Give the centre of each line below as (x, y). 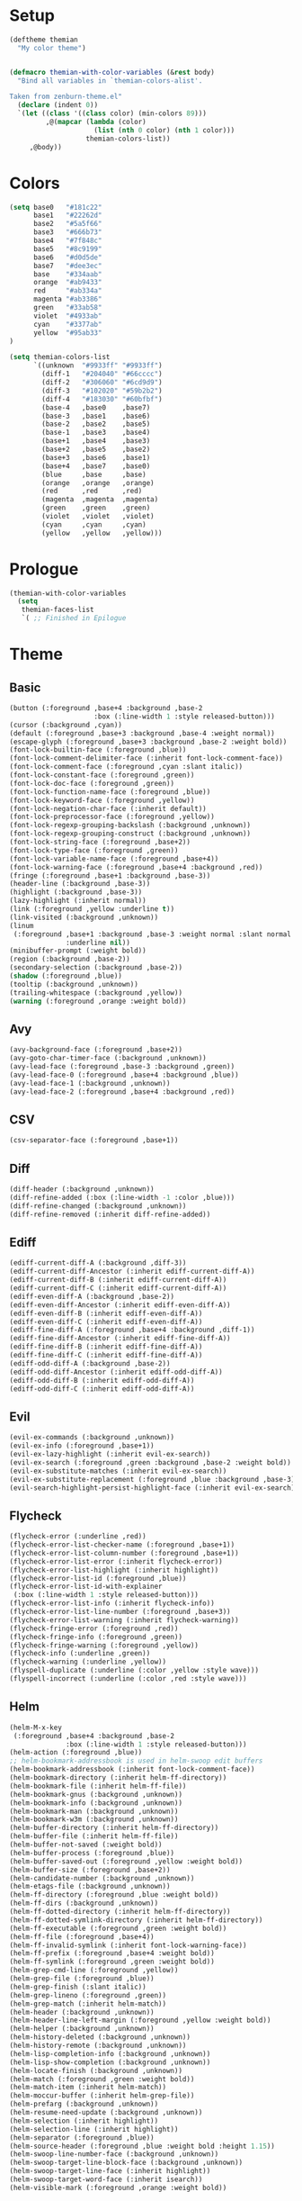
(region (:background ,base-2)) (70, 960)
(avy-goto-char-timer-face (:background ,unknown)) (108, 1059)
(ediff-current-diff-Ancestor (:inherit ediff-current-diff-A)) (132, 1272)
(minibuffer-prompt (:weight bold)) (78, 951)
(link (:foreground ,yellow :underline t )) (92, 909)
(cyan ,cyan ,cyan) (94, 524)
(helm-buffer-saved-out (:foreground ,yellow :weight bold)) (126, 1861)
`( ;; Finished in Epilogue (74, 618)
